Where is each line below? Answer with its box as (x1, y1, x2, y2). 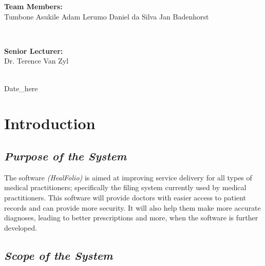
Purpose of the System (4, 148, 127, 163)
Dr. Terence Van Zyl (4, 55, 69, 66)
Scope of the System (4, 247, 113, 263)
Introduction (4, 113, 96, 134)
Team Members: (4, 1, 63, 11)
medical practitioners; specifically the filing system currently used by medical (4, 182, 247, 193)
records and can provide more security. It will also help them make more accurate (4, 202, 261, 213)
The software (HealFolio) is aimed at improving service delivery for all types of (4, 172, 252, 182)
